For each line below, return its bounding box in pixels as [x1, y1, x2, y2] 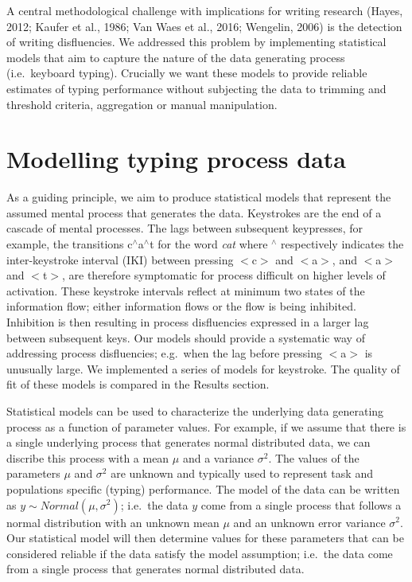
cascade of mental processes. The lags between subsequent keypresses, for [6, 220, 363, 236]
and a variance [182, 449, 255, 466]
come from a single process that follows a [200, 496, 402, 513]
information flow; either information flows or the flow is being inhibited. [6, 298, 356, 314]
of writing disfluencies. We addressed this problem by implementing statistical [6, 33, 387, 50]
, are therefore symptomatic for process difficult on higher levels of [62, 267, 386, 283]
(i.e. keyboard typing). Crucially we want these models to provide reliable [6, 64, 367, 81]
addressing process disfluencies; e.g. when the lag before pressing [6, 345, 323, 361]
